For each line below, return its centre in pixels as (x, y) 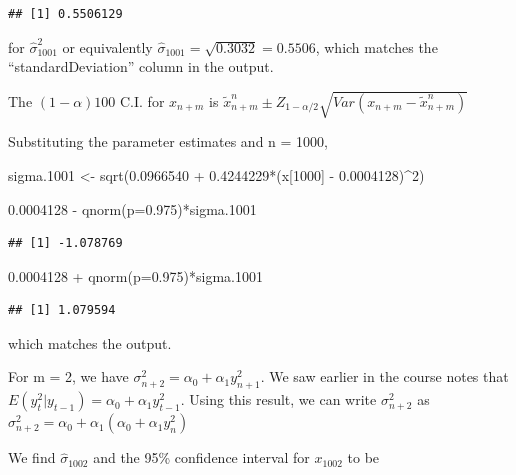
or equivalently (107, 46)
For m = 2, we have (68, 376)
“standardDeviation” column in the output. (141, 66)
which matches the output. (90, 342)
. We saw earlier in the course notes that (384, 376)
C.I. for (142, 100)
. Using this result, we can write (278, 399)
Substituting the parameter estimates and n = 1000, (168, 141)
